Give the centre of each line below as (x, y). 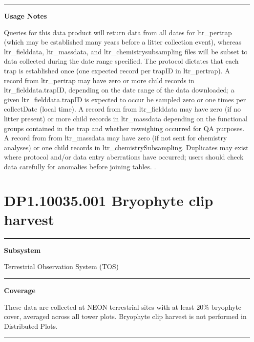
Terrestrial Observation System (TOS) (61, 266)
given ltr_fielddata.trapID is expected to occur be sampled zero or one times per (125, 99)
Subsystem (22, 250)
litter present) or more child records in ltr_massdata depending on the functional (126, 118)
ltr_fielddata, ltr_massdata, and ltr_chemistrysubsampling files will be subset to (126, 51)
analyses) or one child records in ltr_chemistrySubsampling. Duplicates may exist (126, 147)
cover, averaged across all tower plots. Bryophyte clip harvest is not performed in (125, 316)
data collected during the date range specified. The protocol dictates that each (121, 61)
